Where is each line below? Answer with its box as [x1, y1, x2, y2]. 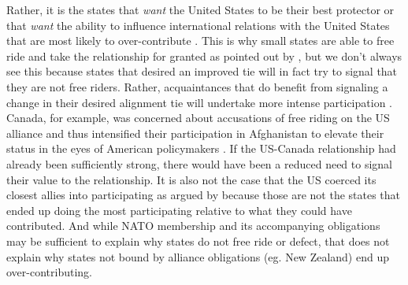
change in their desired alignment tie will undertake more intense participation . [6, 94, 392, 110]
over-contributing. [6, 264, 92, 280]
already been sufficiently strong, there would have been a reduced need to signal [6, 155, 392, 172]
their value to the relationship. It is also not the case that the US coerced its [6, 171, 376, 187]
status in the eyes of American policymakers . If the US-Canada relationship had [6, 140, 396, 157]
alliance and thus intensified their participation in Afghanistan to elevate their [6, 124, 384, 141]
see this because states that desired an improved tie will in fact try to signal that [6, 63, 398, 80]
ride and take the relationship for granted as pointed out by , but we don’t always [6, 47, 402, 64]
